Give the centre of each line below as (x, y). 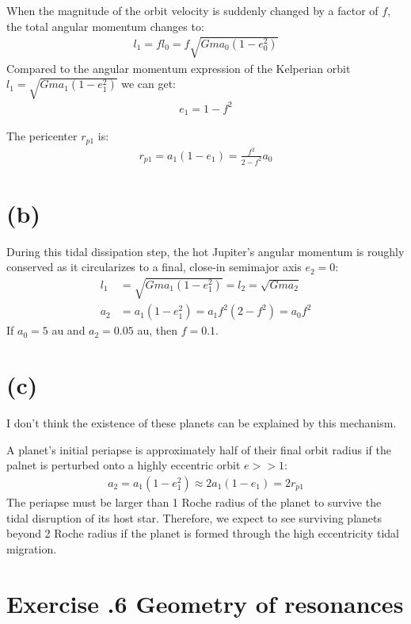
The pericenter (42, 136)
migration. (32, 548)
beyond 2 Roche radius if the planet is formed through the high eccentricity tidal (203, 533)
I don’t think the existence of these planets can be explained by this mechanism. (202, 423)
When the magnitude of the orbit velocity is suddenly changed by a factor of (192, 10)
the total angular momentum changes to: (105, 26)
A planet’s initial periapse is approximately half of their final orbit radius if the (199, 449)
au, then (157, 330)
